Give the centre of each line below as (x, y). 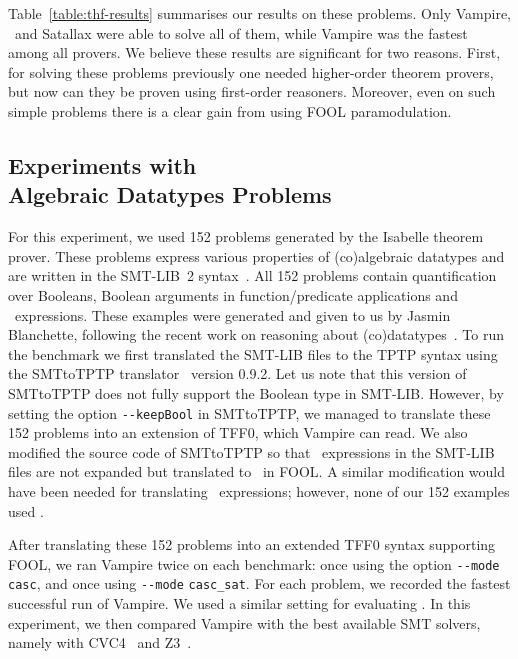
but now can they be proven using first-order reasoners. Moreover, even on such (252, 91)
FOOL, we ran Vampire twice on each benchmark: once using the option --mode (254, 563)
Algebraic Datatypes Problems (170, 194)
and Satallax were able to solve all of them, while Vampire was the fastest (241, 32)
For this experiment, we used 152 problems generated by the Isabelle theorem (246, 236)
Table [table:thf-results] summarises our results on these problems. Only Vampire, (260, 13)
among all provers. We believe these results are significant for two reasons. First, (254, 52)
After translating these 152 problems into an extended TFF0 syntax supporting (252, 544)
